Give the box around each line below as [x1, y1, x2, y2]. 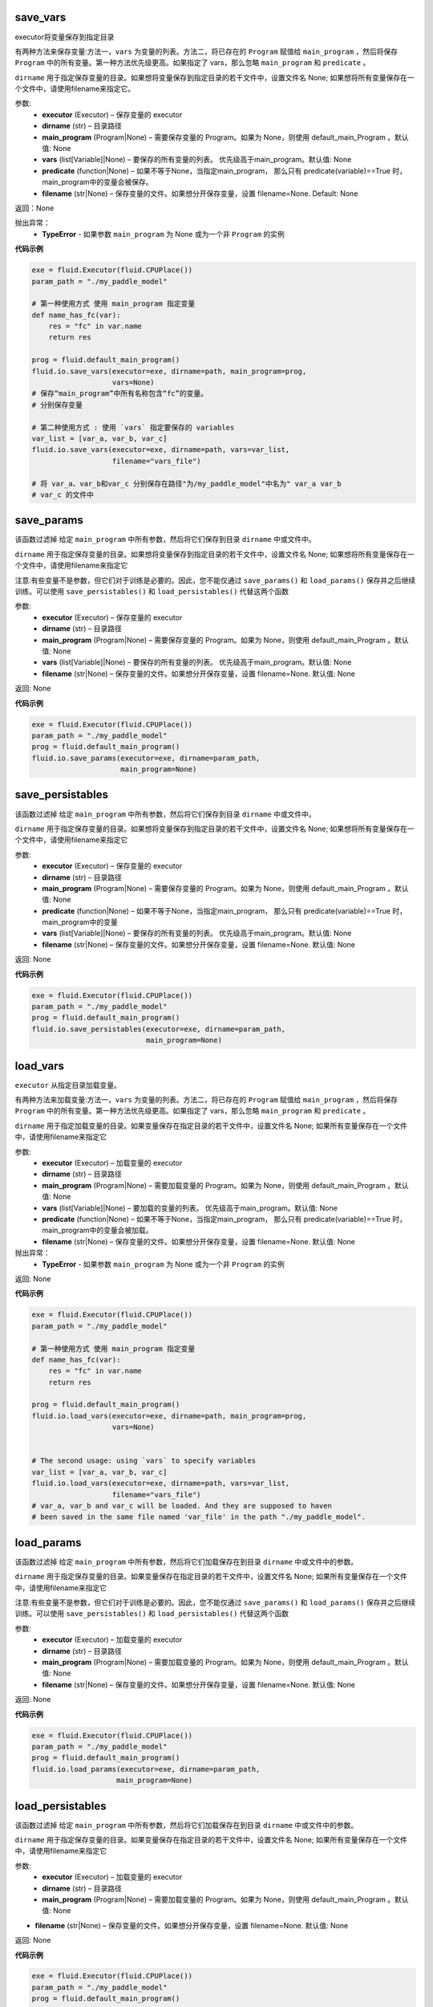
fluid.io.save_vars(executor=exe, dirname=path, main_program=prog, [31, 366, 307, 376]
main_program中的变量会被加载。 [42, 1225, 153, 1236]
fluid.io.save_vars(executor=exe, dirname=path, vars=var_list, [31, 446, 290, 454]
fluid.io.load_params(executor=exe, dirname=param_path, [31, 1765, 261, 1773]
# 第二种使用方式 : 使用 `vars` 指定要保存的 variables [31, 422, 235, 432]
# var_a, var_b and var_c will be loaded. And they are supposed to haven [31, 1501, 333, 1510]
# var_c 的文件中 [31, 490, 95, 499]
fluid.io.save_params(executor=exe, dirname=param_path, [31, 753, 261, 763]
